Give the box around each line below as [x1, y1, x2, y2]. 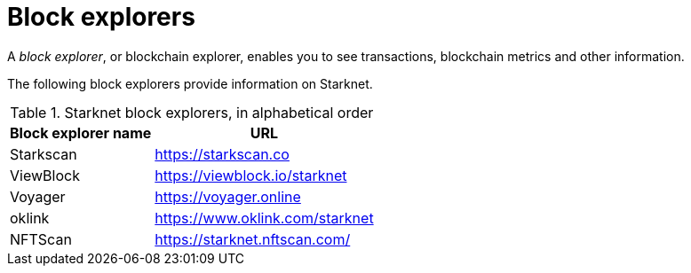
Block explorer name [10, 123, 152, 142]
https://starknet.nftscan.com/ [155, 230, 351, 248]
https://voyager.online [155, 187, 301, 206]
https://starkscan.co [155, 144, 290, 163]
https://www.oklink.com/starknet [155, 208, 374, 227]
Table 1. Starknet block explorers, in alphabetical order [10, 103, 374, 121]
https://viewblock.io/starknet [155, 166, 347, 184]
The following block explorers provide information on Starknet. [7, 75, 373, 91]
